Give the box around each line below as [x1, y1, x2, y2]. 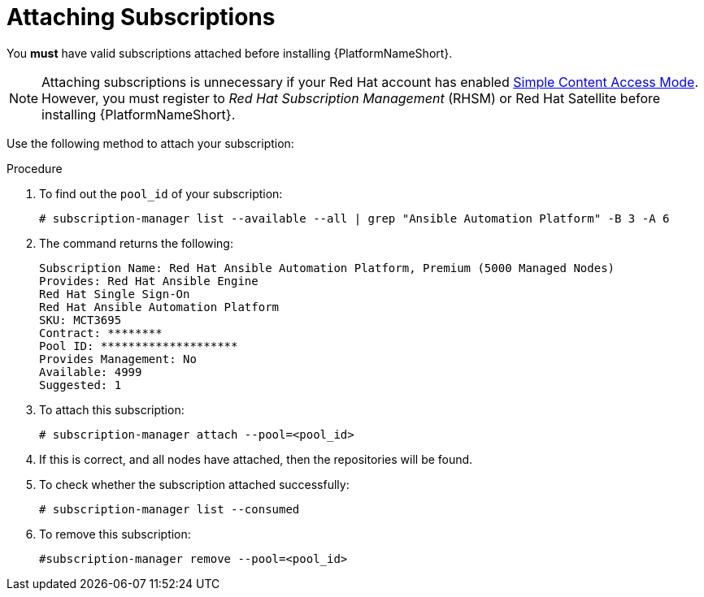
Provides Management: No [39, 352, 197, 366]
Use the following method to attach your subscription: [7, 136, 294, 150]
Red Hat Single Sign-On [39, 287, 190, 301]
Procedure [7, 161, 63, 175]
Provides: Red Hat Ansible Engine [39, 274, 259, 288]
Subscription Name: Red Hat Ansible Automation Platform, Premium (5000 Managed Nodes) [39, 261, 615, 275]
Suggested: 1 [39, 378, 122, 392]
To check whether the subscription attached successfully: [39, 477, 350, 491]
